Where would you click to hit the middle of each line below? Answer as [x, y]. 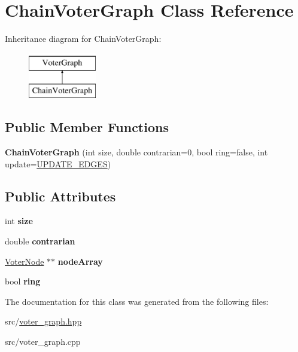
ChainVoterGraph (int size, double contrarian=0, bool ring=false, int [136, 152]
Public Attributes [60, 196]
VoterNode [25, 261]
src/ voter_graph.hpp [43, 321]
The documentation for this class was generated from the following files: [137, 301]
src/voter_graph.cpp [43, 342]
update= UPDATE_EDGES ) [58, 163]
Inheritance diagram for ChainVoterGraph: [83, 39]
